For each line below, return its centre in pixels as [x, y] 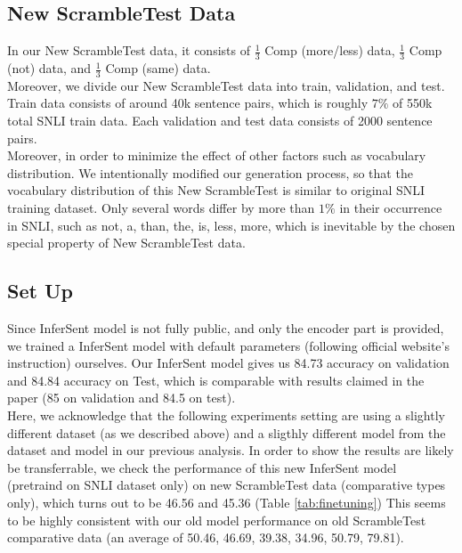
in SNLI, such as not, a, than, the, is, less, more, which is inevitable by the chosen [231, 225]
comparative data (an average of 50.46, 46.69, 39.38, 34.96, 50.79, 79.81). [206, 537]
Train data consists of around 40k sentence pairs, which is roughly [188, 103]
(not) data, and [49, 68]
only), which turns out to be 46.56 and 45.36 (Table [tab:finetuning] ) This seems [227, 502]
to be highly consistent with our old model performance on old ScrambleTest [217, 520]
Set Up [40, 291]
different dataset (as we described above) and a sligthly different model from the [227, 432]
